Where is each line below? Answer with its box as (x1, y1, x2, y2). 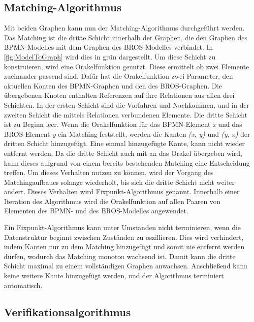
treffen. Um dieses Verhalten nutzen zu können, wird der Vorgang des (4, 167, 214, 177)
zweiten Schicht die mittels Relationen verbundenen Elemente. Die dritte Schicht (4, 109, 248, 119)
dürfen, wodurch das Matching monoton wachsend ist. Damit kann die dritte (4, 251, 236, 261)
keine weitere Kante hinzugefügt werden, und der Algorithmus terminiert (4, 270, 224, 281)
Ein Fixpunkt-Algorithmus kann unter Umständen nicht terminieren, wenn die (4, 222, 241, 233)
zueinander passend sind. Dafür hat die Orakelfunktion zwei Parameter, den (4, 71, 233, 81)
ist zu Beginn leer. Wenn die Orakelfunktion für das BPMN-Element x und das (4, 119, 242, 129)
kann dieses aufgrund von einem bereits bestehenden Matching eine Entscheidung (4, 157, 250, 168)
